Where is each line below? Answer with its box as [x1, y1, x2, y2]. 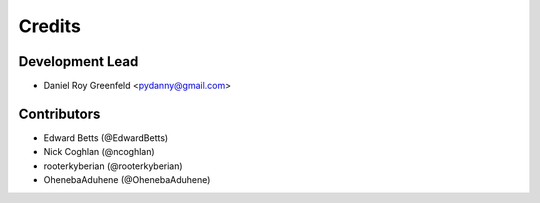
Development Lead [18, 53, 139, 70]
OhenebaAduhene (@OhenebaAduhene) [43, 174, 211, 186]
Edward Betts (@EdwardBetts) [43, 131, 169, 144]
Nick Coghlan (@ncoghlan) [43, 146, 155, 158]
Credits [18, 15, 82, 37]
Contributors [18, 105, 101, 122]
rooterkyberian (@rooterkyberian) [43, 160, 184, 172]
